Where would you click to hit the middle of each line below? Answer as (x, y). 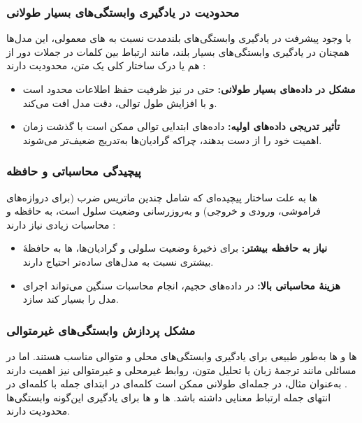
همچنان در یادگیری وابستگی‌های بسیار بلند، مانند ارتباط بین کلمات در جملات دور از (178, 51)
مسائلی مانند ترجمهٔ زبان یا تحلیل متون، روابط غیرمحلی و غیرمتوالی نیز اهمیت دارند (181, 370)
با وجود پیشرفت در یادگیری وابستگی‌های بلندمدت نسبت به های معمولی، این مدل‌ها (179, 38)
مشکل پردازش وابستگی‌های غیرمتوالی (101, 330)
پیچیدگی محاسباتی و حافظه (74, 171)
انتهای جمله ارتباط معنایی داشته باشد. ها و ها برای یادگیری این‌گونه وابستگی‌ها (169, 397)
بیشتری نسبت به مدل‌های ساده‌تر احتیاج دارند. (118, 261)
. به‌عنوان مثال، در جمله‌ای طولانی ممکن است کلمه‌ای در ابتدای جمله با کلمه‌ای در (177, 383)
